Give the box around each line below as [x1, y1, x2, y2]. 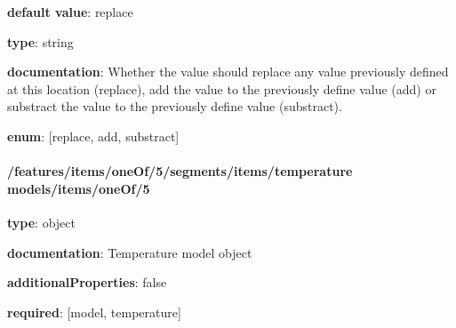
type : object [7, 212, 76, 231]
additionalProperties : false [7, 273, 167, 292]
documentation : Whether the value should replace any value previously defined [7, 62, 449, 81]
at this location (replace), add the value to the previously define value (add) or [7, 79, 436, 98]
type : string [7, 32, 74, 51]
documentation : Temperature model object [7, 243, 252, 261]
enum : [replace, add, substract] [7, 126, 180, 145]
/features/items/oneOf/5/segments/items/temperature [7, 162, 353, 180]
